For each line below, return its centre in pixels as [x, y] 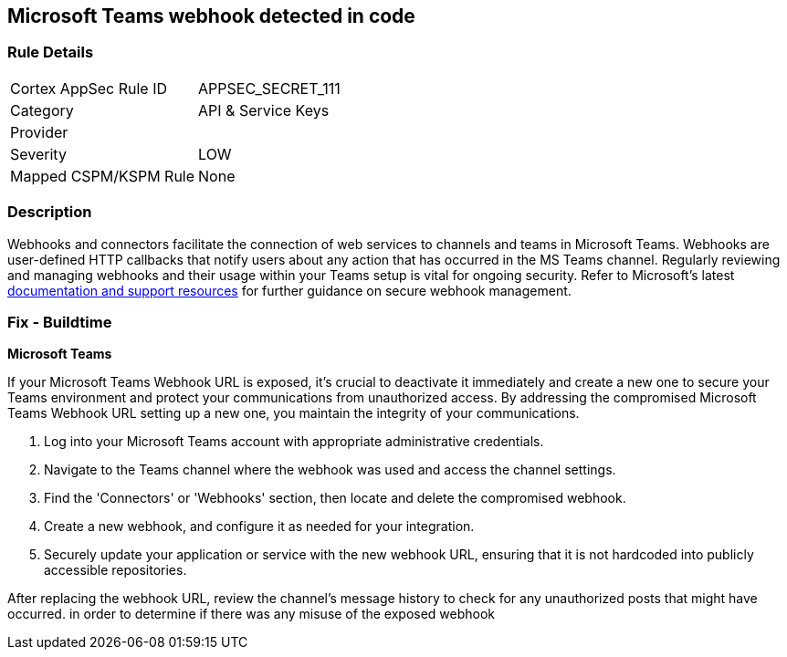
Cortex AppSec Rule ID [89, 88]
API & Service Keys [264, 110]
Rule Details [51, 52]
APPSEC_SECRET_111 [269, 88]
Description [50, 212]
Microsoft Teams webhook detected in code [211, 16]
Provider [39, 132]
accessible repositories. [115, 570]
